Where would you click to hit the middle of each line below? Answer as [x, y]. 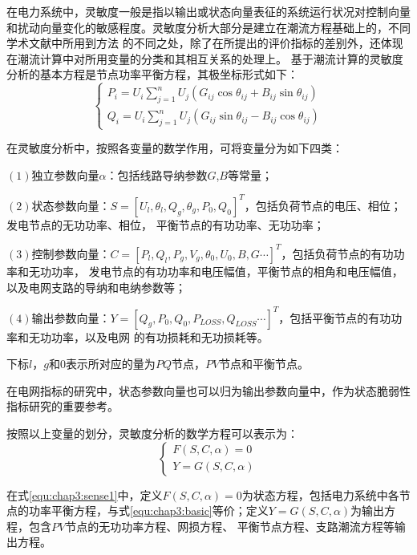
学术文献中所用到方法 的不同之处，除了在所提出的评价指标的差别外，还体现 [205, 43]
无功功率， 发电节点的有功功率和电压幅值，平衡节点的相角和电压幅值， [216, 271]
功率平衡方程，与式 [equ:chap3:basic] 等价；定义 [148, 510]
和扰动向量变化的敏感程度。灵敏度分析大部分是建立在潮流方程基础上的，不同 [208, 27]
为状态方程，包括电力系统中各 [320, 494]
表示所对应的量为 [110, 364]
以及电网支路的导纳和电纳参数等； [96, 287]
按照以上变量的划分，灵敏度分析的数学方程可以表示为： [152, 433]
